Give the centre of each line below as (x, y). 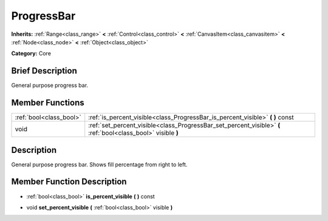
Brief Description (44, 71)
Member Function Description (69, 182)
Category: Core (31, 53)
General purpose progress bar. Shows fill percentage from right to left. (99, 165)
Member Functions (48, 103)
